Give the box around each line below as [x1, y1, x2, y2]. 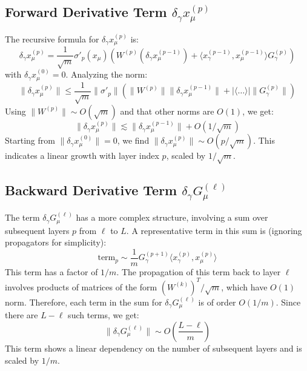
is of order [198, 295, 236, 308]
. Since [276, 295, 301, 308]
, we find [117, 134, 150, 147]
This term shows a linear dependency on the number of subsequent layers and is [5, 341, 302, 354]
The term [5, 211, 40, 224]
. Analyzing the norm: [65, 68, 148, 81]
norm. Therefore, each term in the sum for [5, 295, 162, 308]
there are [5, 309, 38, 321]
